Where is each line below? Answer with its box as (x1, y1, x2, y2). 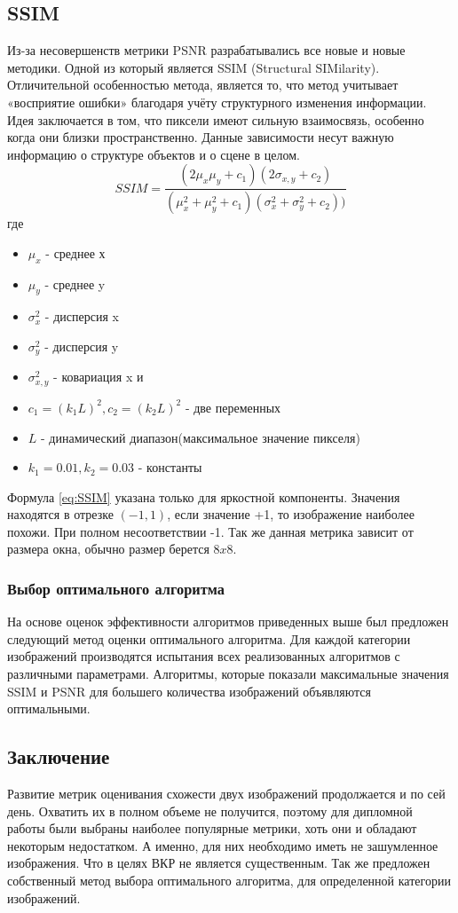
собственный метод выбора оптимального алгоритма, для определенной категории (7, 871, 451, 890)
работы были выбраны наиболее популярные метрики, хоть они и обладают (7, 819, 417, 838)
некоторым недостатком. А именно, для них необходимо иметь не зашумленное (7, 836, 438, 854)
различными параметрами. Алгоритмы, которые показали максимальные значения (7, 665, 449, 683)
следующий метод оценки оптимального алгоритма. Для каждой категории (7, 629, 411, 648)
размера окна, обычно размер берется (7, 539, 209, 558)
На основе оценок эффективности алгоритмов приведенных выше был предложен (7, 612, 449, 631)
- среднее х (45, 243, 106, 262)
